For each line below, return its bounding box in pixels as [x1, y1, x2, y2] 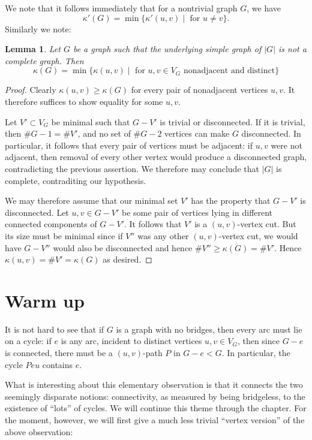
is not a [278, 43, 307, 55]
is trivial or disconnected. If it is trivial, [160, 115, 305, 128]
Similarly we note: [5, 22, 71, 35]
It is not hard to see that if [5, 323, 104, 335]
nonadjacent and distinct [183, 67, 275, 76]
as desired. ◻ [103, 253, 152, 266]
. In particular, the [221, 346, 290, 358]
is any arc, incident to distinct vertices [61, 334, 202, 347]
